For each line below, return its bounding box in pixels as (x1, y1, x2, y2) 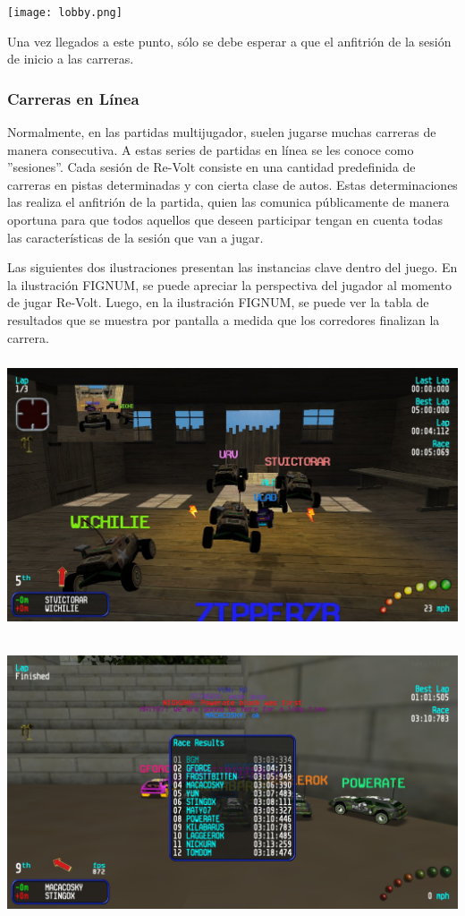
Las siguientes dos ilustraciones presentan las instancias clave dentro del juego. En (7, 258, 458, 277)
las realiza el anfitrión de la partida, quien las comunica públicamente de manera (7, 193, 450, 211)
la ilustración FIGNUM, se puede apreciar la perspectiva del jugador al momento (7, 275, 452, 294)
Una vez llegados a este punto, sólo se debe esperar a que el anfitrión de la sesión (7, 31, 452, 50)
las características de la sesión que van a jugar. (7, 227, 264, 246)
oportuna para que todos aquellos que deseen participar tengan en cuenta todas (7, 210, 443, 229)
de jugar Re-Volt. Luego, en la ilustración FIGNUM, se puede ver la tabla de (7, 293, 429, 312)
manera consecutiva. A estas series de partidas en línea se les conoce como (7, 140, 414, 158)
